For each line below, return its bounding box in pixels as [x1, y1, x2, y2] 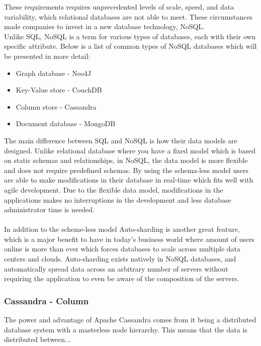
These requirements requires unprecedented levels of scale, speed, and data [4, 2, 234, 12]
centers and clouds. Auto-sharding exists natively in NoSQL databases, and [4, 253, 236, 264]
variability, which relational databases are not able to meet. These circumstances [4, 11, 253, 22]
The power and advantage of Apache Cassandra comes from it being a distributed [4, 314, 256, 325]
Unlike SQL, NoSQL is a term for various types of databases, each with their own [4, 31, 256, 41]
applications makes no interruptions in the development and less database [4, 194, 231, 205]
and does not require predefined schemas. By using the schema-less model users [4, 164, 248, 175]
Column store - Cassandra [16, 101, 97, 112]
